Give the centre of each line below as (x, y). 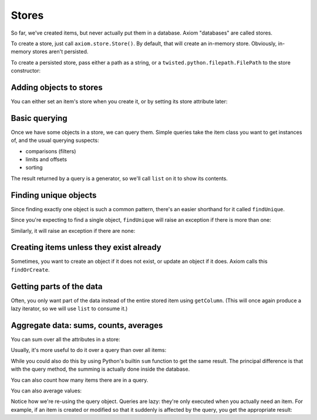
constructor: (26, 71)
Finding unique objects (54, 195)
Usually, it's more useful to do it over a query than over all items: (89, 350)
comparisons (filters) (51, 151)
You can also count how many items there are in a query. (80, 380)
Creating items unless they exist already (86, 247)
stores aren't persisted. (60, 52)
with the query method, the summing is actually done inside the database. (100, 369)
